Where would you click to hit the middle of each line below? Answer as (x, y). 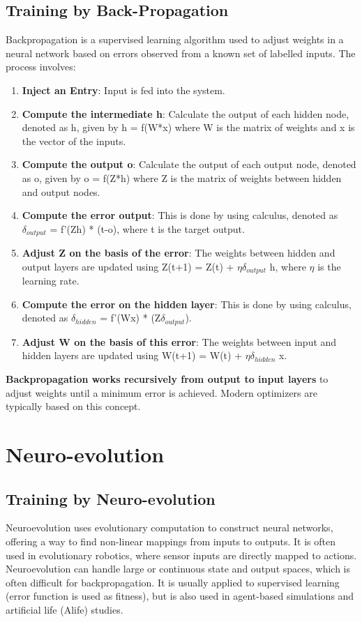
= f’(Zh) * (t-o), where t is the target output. (147, 228)
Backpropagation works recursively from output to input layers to (167, 379)
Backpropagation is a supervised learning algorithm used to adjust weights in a (175, 39)
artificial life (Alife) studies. (65, 609)
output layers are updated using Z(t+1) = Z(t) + (128, 266)
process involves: (41, 67)
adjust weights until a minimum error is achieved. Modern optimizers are (161, 392)
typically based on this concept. (73, 406)
